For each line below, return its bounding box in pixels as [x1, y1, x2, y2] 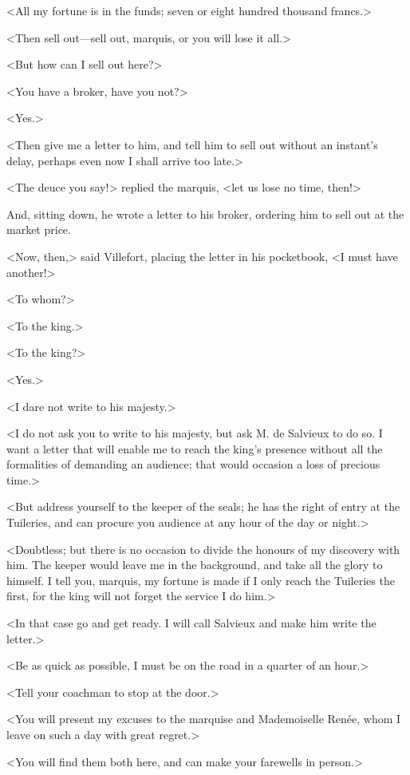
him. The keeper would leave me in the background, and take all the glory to [6, 556, 383, 573]
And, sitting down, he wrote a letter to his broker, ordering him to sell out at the [6, 205, 404, 222]
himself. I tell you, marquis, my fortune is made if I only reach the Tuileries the [6, 571, 395, 588]
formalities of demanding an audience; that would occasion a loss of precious [6, 456, 380, 473]
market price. [6, 221, 71, 238]
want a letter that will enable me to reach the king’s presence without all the [6, 440, 383, 457]
